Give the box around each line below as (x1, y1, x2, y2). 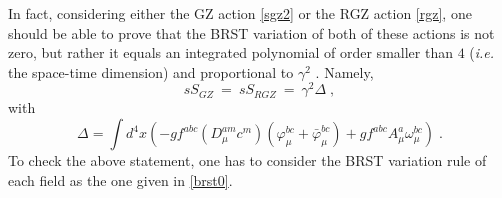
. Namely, (315, 61, 374, 82)
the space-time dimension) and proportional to (8, 61, 294, 82)
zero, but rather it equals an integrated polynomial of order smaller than (8, 42, 453, 63)
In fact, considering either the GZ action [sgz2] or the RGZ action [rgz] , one (8, 3, 472, 23)
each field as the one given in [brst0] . (8, 169, 233, 190)
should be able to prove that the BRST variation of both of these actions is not (8, 22, 495, 43)
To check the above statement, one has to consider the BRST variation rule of (8, 150, 487, 171)
